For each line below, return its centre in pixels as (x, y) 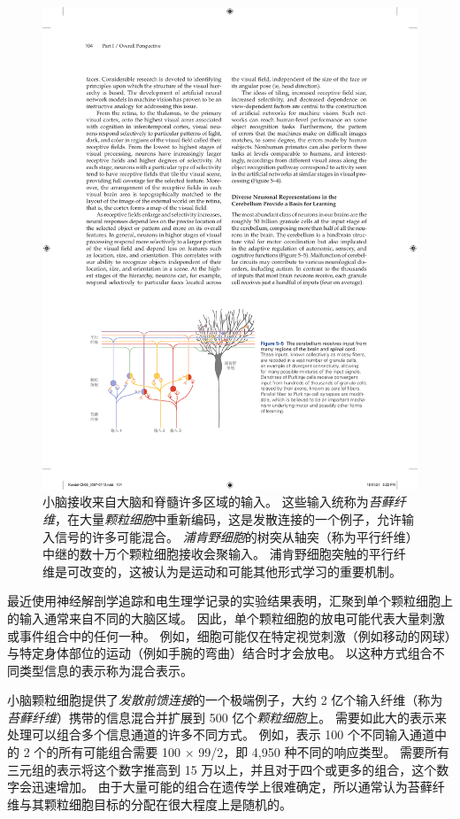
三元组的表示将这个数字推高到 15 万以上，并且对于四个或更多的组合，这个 (222, 769)
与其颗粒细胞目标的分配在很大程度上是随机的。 (155, 804)
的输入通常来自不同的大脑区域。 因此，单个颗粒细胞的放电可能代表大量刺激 (226, 618)
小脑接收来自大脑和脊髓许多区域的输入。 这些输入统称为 (206, 502)
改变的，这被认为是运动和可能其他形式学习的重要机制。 (240, 571)
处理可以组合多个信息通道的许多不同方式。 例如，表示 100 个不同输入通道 (221, 734)
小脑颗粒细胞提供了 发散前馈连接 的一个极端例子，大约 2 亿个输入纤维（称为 (225, 700)
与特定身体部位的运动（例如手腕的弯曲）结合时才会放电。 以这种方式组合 (220, 653)
